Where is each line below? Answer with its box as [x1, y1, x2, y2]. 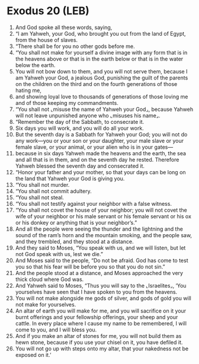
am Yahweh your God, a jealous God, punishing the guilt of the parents [15, 74, 188, 81]
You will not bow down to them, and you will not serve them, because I [15, 68, 188, 75]
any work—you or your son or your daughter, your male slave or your [15, 137, 184, 144]
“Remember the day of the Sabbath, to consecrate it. [15, 118, 145, 125]
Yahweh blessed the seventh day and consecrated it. [15, 162, 145, 170]
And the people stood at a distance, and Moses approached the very [15, 269, 183, 276]
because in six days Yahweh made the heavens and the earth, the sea [15, 149, 186, 157]
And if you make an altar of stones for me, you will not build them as [15, 332, 182, 339]
